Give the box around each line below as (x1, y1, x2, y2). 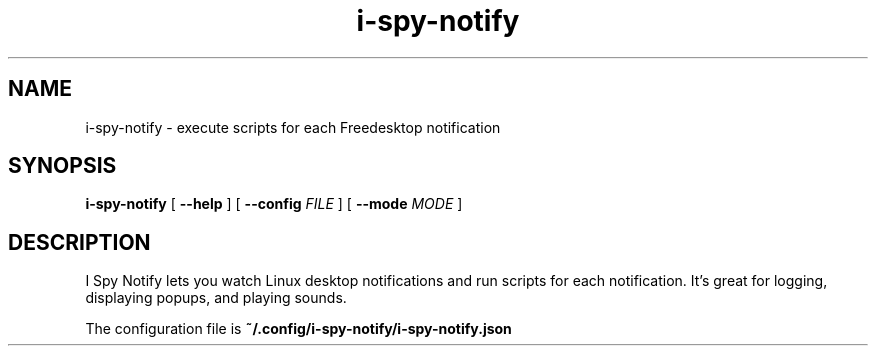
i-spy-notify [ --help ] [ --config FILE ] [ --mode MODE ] (85, 195, 463, 213)
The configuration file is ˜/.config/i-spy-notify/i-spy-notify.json (85, 320, 512, 338)
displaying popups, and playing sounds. (85, 289, 347, 307)
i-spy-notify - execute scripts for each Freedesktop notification (85, 118, 501, 136)
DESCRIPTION (8, 229, 151, 255)
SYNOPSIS (8, 153, 117, 179)
